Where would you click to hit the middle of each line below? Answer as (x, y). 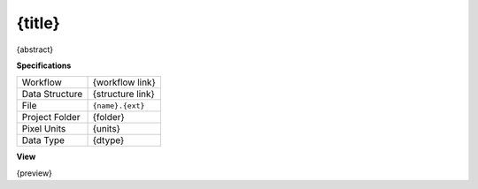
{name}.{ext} (119, 106)
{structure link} (123, 94)
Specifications (44, 65)
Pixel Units (44, 129)
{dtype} (108, 140)
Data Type (43, 140)
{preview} (35, 173)
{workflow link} (124, 82)
